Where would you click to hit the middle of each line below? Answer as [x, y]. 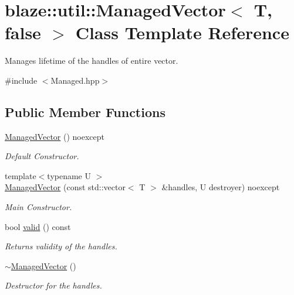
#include [21, 80]
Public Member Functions [85, 112]
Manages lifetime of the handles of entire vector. [92, 61]
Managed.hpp [75, 80]
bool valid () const [38, 226]
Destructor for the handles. [53, 285]
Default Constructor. [42, 156]
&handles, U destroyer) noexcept [221, 187]
